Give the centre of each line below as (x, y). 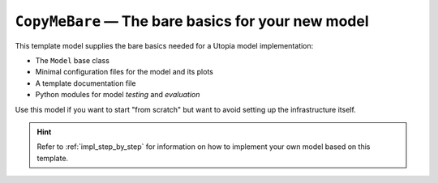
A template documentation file (86, 83)
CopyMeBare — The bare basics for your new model (192, 21)
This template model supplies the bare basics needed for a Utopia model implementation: (164, 45)
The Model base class (72, 60)
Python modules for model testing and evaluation (118, 95)
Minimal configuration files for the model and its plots (125, 72)
